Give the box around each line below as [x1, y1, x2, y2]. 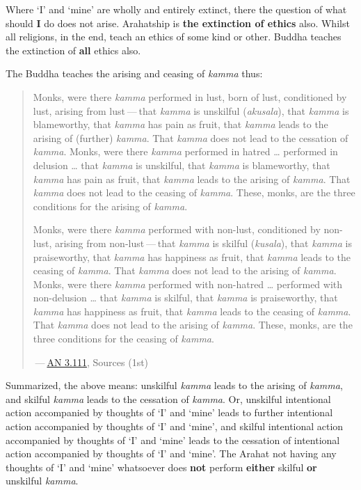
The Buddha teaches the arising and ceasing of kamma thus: [6, 66, 263, 81]
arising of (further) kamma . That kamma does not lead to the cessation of [33, 130, 348, 145]
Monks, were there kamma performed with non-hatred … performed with [33, 276, 343, 291]
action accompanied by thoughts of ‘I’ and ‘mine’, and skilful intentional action [6, 419, 344, 434]
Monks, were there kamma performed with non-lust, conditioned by [33, 222, 321, 237]
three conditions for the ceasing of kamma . [33, 331, 214, 346]
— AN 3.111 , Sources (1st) [35, 354, 149, 369]
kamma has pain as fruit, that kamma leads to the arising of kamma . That [33, 171, 351, 186]
